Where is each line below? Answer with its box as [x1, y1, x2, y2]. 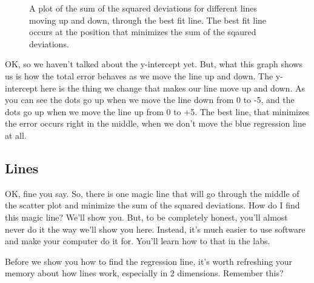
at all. [5, 128, 27, 141]
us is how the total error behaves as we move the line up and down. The [5, 69, 273, 82]
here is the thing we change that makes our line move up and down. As [40, 81, 305, 94]
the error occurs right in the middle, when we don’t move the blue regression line [5, 117, 306, 130]
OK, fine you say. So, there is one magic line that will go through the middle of [5, 187, 299, 199]
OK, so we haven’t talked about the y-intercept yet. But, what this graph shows [5, 58, 302, 70]
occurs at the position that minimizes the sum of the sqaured [29, 25, 256, 38]
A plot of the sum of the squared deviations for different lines [29, 2, 258, 14]
